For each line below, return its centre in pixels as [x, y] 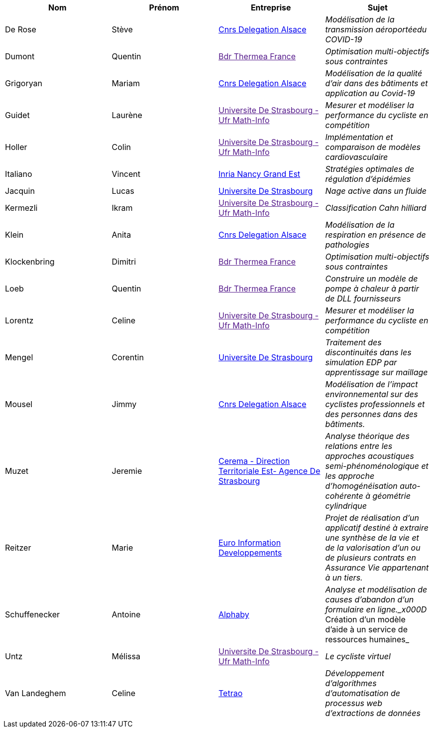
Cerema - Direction [254, 461]
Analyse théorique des [367, 436]
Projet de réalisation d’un [372, 518]
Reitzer [18, 548]
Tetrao [231, 693]
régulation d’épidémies [368, 179]
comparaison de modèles [373, 147]
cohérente [344, 496]
